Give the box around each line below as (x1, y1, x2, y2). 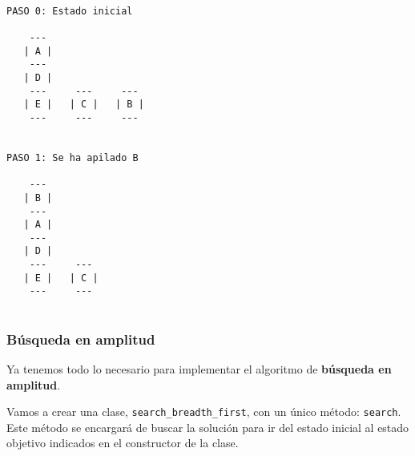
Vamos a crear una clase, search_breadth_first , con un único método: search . (6, 403, 401, 420)
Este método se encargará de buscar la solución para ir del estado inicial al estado (6, 418, 409, 435)
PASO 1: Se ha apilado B (6, 151, 139, 163)
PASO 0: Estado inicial (6, 5, 133, 17)
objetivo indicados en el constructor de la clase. (6, 434, 239, 451)
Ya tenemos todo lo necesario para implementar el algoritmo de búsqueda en (6, 360, 392, 377)
